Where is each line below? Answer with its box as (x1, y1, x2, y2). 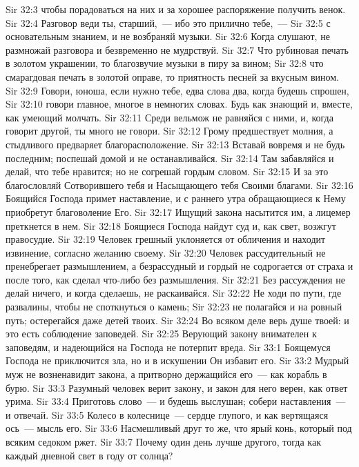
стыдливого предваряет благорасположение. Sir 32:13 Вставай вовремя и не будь (6, 137, 345, 151)
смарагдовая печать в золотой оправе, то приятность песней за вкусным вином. (6, 69, 339, 83)
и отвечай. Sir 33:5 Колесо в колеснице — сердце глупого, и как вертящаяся (6, 407, 329, 421)
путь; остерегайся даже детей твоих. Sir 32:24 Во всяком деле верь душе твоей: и (6, 312, 349, 327)
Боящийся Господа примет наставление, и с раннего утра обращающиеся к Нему (6, 191, 346, 206)
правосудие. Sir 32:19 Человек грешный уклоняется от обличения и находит (6, 232, 326, 246)
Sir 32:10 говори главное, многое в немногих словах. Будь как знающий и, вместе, (6, 97, 353, 111)
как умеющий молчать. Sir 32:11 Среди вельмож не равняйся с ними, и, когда (6, 110, 333, 124)
